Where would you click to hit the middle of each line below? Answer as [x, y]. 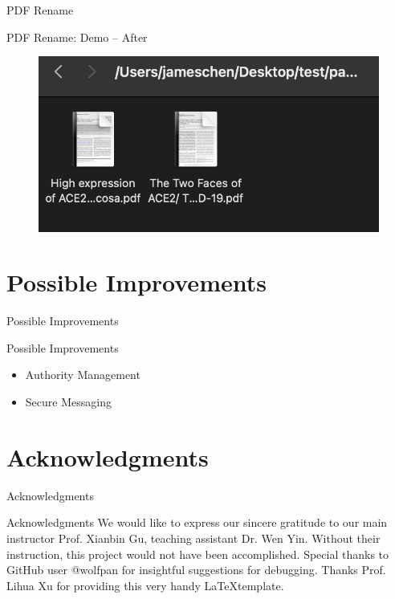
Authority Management [83, 375]
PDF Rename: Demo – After [77, 37]
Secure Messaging [68, 402]
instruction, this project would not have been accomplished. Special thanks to [198, 554]
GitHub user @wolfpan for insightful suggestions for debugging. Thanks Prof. [196, 570]
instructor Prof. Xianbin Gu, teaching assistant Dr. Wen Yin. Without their [193, 538]
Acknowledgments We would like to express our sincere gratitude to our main [197, 522]
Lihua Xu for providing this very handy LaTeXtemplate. [145, 585]
